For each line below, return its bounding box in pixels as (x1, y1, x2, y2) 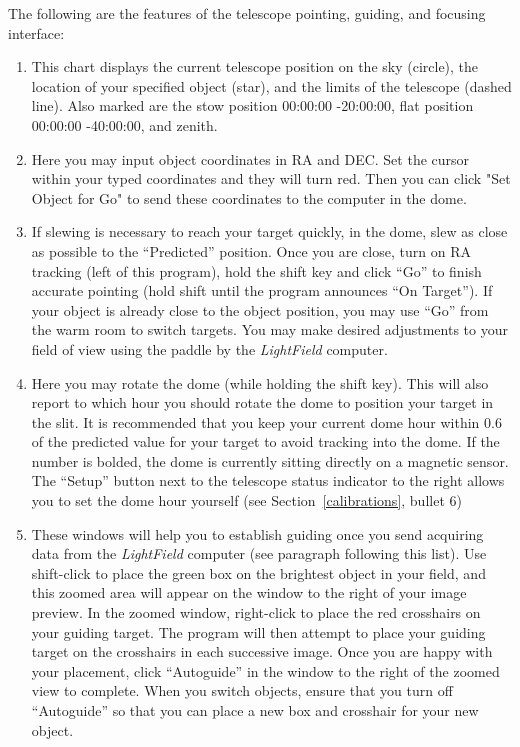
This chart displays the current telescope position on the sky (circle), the (31, 56, 479, 77)
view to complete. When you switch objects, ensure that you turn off (31, 680, 453, 701)
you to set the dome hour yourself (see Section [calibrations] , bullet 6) (31, 490, 462, 511)
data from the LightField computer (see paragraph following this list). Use (31, 543, 487, 564)
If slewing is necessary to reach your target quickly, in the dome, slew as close (31, 221, 508, 242)
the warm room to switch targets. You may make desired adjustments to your (31, 319, 508, 340)
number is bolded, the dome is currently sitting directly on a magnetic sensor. (31, 450, 509, 471)
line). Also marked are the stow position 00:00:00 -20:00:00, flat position (31, 95, 474, 116)
